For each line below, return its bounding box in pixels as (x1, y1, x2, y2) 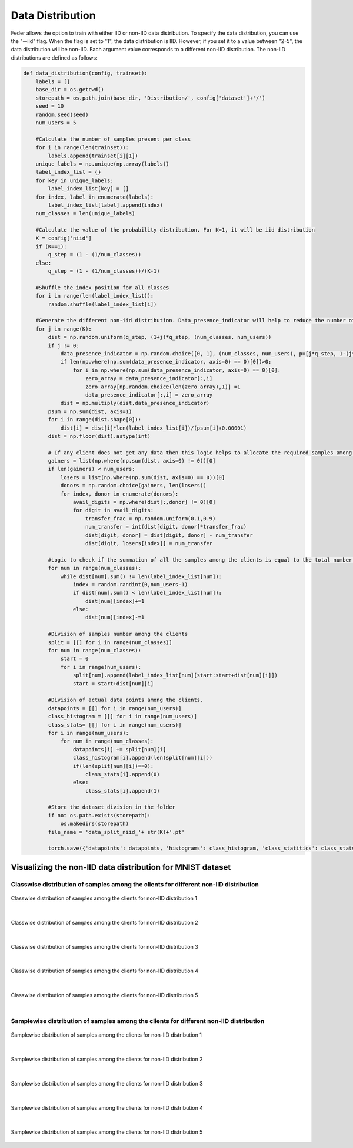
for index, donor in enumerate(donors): (60, 490, 179, 497)
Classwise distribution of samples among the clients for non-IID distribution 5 (11, 992, 198, 999)
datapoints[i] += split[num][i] (72, 746, 166, 753)
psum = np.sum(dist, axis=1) (48, 408, 132, 415)
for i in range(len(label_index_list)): (35, 292, 154, 299)
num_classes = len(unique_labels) (35, 210, 135, 217)
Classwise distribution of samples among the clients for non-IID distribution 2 (11, 919, 198, 926)
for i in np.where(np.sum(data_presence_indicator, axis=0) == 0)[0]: (72, 367, 281, 374)
